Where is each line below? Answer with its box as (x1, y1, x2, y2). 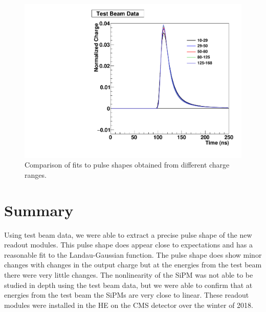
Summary (4, 199, 74, 220)
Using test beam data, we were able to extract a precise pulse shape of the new (4, 229, 252, 240)
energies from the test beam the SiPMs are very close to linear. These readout (4, 289, 249, 300)
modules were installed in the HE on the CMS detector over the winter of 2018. (4, 299, 253, 310)
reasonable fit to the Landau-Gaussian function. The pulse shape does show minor (4, 249, 262, 260)
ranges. (25, 169, 47, 180)
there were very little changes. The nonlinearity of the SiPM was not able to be (4, 269, 253, 280)
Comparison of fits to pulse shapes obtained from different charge (25, 159, 230, 170)
